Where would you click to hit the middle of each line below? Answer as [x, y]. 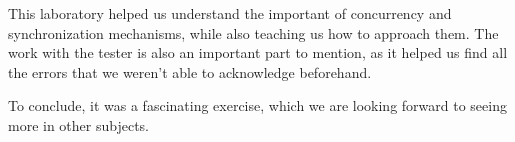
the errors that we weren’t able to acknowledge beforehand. [190, 71]
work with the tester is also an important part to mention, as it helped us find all [258, 52]
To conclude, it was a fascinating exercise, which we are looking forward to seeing [257, 105]
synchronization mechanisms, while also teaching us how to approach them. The [253, 32]
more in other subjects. [79, 124]
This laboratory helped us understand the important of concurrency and [230, 13]
